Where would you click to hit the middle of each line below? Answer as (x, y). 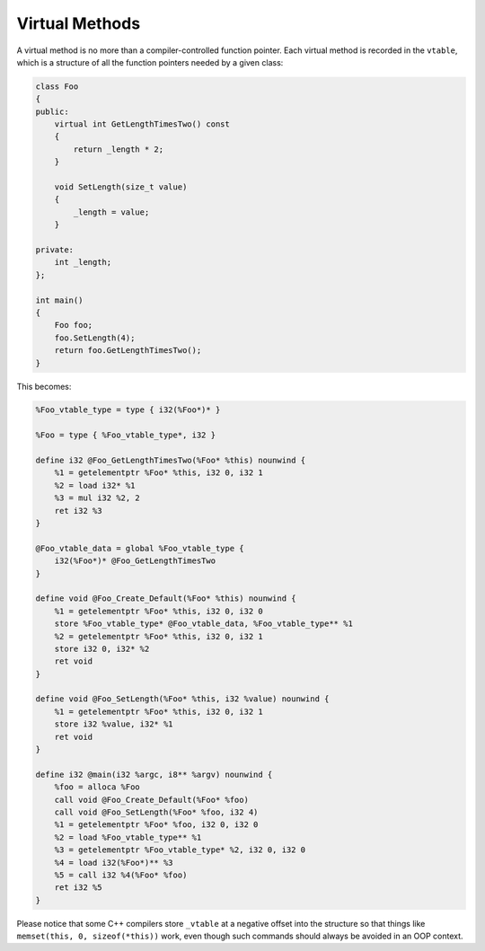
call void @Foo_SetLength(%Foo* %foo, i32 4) (156, 812)
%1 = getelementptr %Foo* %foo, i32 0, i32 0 (156, 825)
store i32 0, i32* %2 (102, 648)
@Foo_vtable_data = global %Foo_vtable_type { (140, 548)
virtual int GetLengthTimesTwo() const (142, 124)
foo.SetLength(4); (95, 338)
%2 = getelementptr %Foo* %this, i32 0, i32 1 (159, 636)
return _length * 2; (119, 149)
